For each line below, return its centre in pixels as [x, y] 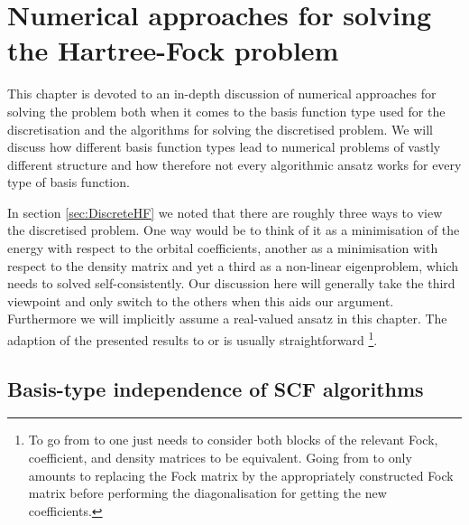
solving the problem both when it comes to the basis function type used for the [226, 111]
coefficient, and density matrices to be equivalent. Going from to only [220, 458]
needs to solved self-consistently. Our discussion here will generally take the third [231, 283]
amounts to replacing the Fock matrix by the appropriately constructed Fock [241, 475]
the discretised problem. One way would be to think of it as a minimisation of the [234, 230]
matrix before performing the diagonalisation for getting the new [207, 493]
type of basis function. [69, 182]
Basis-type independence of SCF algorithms [216, 388]
